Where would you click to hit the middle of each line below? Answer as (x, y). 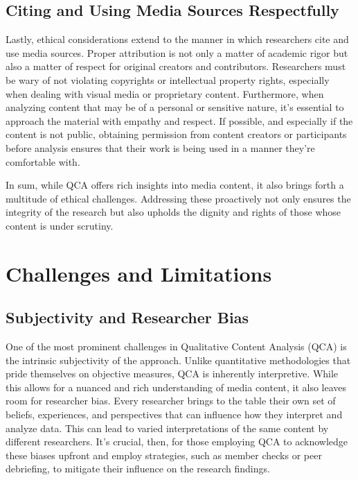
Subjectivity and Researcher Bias (127, 317)
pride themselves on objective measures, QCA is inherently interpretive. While (172, 374)
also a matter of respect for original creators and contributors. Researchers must (176, 66)
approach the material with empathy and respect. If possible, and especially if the (179, 120)
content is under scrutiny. (60, 225)
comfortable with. (43, 161)
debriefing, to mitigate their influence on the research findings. (138, 469)
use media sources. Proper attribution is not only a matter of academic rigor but (177, 52)
